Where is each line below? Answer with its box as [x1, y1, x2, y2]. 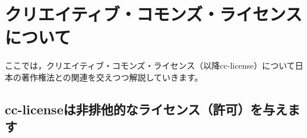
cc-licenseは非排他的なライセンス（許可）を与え [5, 100, 288, 118]
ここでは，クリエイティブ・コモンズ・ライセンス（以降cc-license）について [5, 59, 295, 72]
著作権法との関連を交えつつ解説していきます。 [21, 70, 203, 83]
